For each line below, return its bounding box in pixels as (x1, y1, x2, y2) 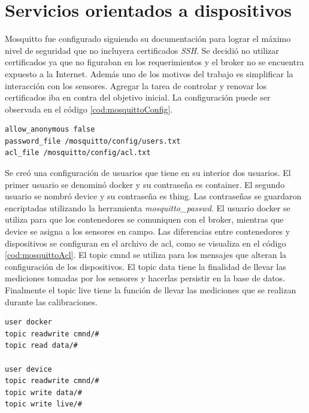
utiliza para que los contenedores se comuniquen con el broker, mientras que (5, 213, 284, 226)
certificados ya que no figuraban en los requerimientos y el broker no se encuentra (5, 56, 304, 68)
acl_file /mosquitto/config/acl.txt (5, 148, 151, 157)
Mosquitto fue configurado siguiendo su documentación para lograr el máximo (5, 32, 291, 45)
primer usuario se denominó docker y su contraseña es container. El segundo (5, 178, 285, 190)
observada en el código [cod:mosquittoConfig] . (5, 102, 173, 115)
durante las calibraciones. (5, 295, 98, 308)
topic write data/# (5, 388, 82, 397)
